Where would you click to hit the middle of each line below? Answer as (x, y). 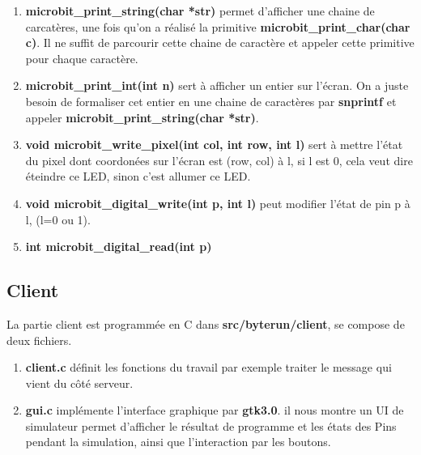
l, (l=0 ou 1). (58, 219)
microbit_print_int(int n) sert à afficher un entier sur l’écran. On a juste (217, 85)
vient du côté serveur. (79, 383)
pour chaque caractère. (82, 58)
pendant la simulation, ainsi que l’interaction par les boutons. (178, 442)
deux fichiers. (39, 340)
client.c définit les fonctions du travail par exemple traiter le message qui (208, 367)
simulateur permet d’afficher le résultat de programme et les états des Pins (211, 425)
